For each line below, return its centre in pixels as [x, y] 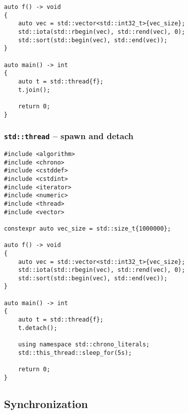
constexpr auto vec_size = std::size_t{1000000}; [88, 228]
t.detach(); [38, 328]
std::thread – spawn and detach [69, 136]
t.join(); [34, 90]
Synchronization [46, 403]
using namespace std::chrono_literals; [84, 345]
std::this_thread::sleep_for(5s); [75, 353]
